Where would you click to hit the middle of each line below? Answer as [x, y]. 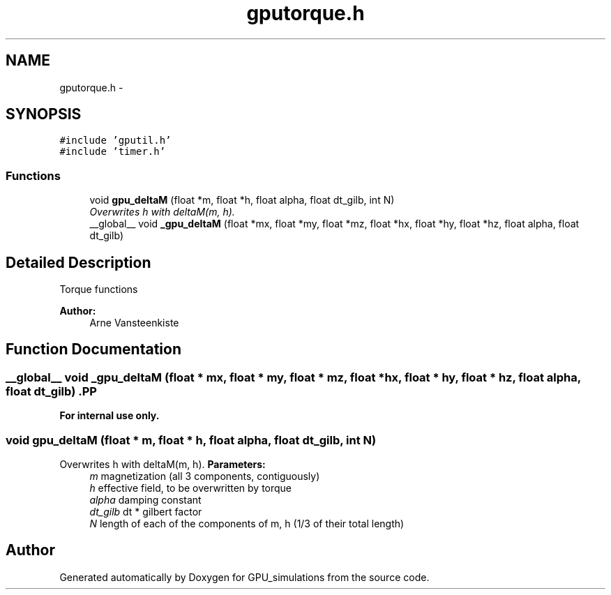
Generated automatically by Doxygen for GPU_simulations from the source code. [244, 577]
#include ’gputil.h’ [115, 141]
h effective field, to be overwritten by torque [191, 488]
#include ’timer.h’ [113, 152]
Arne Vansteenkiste [134, 323]
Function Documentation [93, 349]
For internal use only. [110, 416]
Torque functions [99, 289]
